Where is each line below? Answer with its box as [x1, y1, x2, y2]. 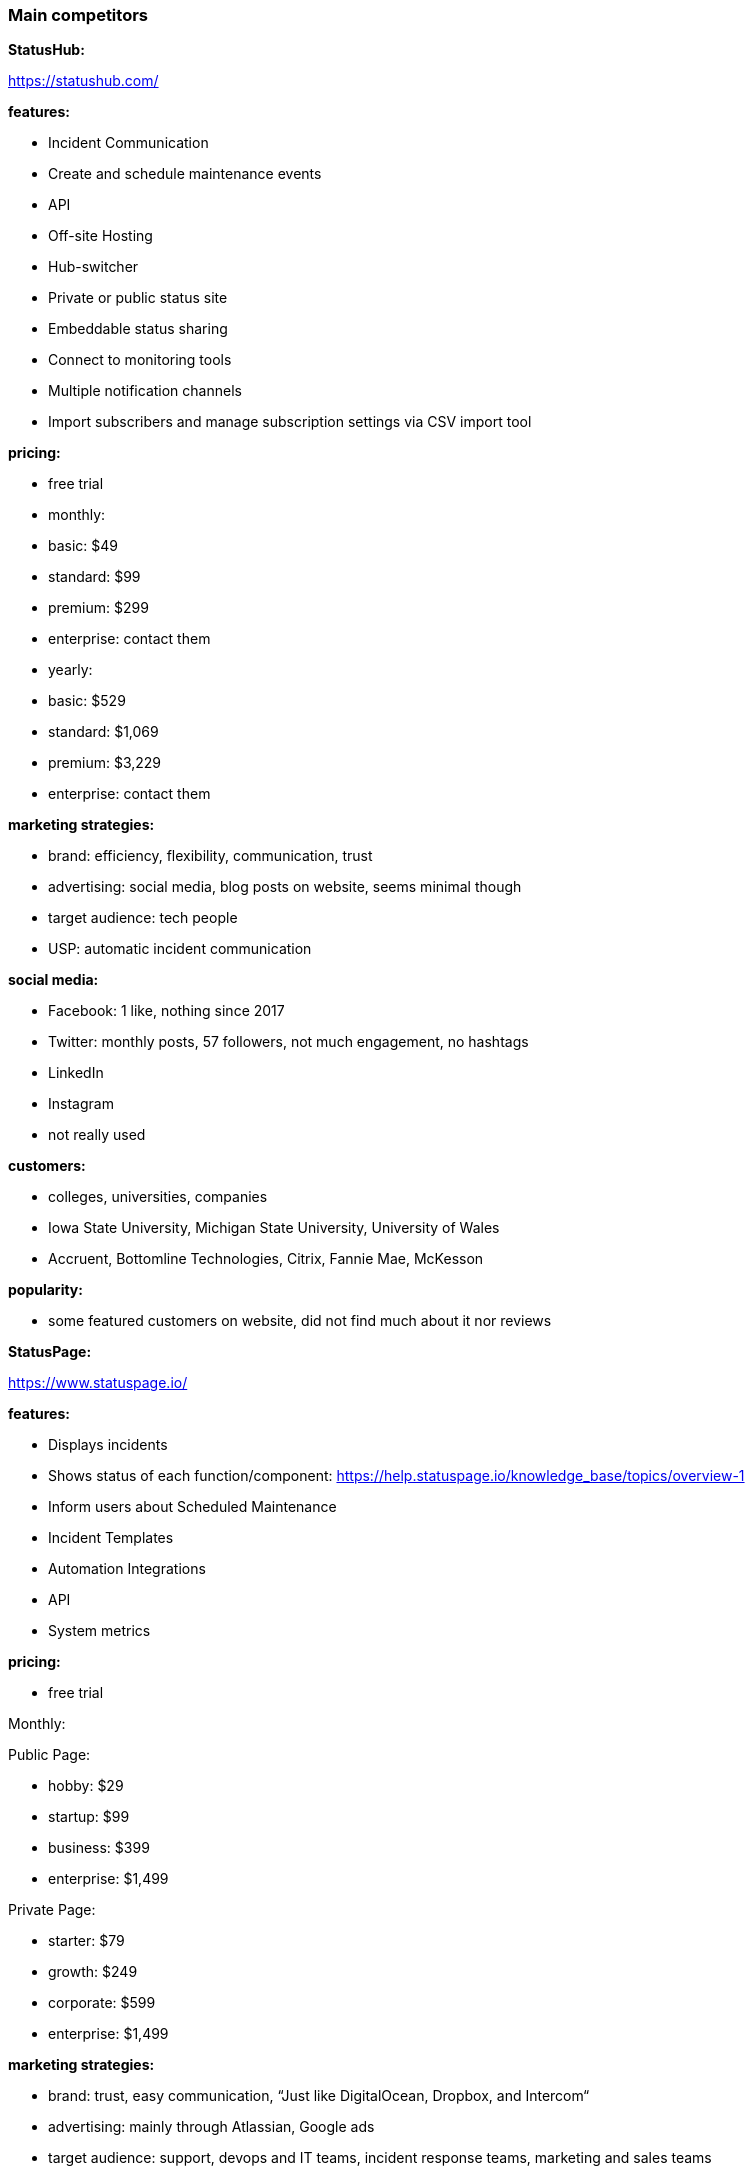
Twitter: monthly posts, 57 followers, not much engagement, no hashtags [48, 1033, 529, 1051]
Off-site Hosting [48, 227, 153, 245]
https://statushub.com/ [8, 72, 159, 90]
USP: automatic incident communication [48, 940, 312, 958]
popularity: [8, 1281, 83, 1299]
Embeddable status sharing [48, 320, 228, 338]
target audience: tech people [48, 909, 238, 927]
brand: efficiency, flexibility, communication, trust [48, 847, 373, 865]
